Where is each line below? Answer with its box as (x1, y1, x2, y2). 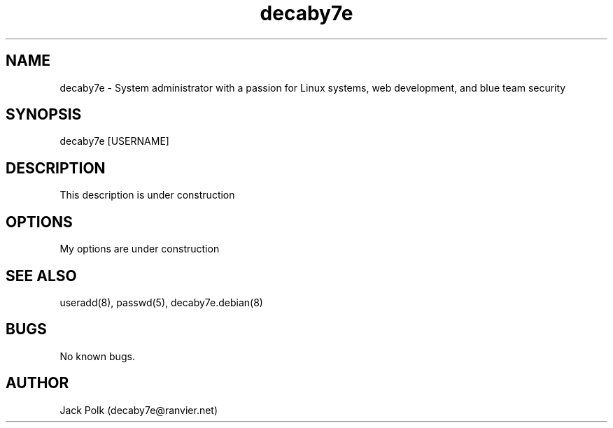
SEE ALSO (6, 266, 77, 285)
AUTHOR (6, 374, 69, 392)
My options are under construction (59, 243, 220, 255)
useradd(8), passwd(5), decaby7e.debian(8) (59, 296, 263, 308)
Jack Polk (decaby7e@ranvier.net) (59, 404, 218, 416)
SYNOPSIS (6, 106, 82, 124)
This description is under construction (59, 189, 235, 201)
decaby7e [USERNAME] (59, 135, 169, 148)
